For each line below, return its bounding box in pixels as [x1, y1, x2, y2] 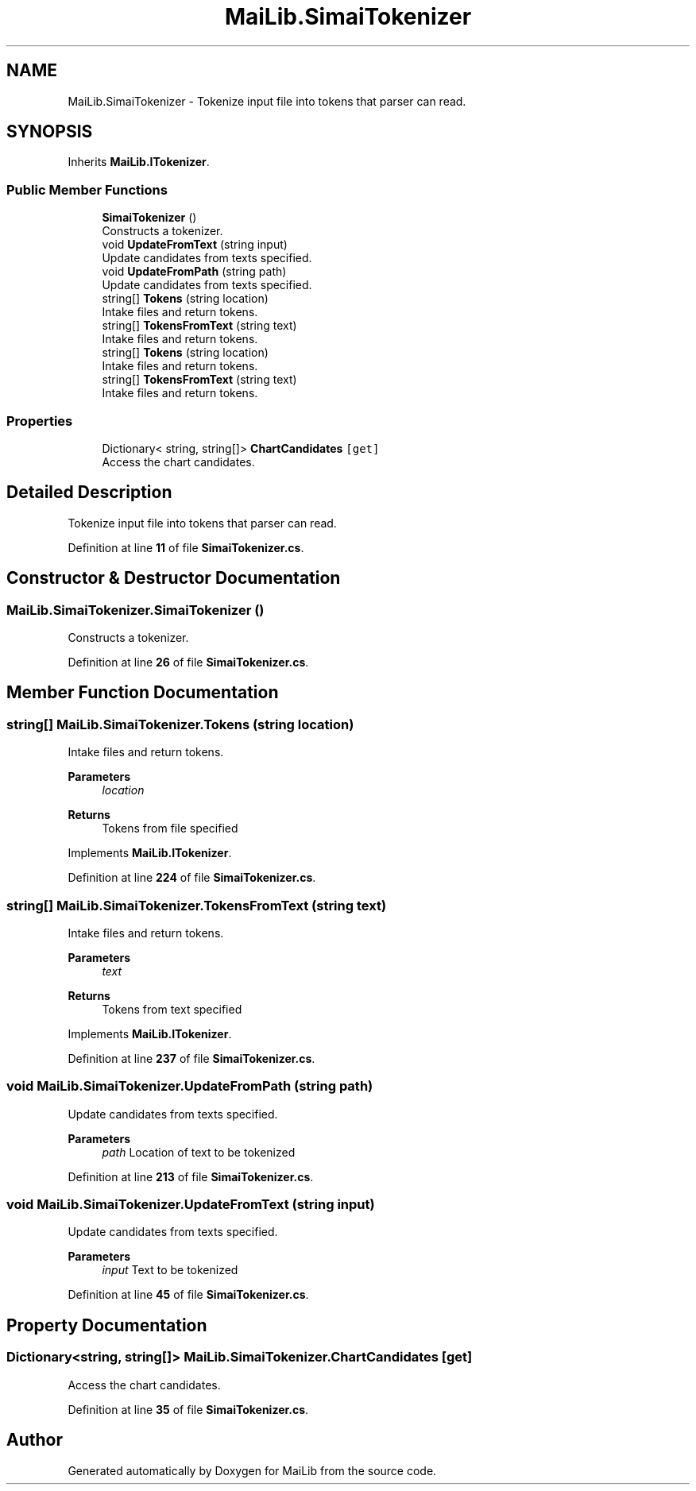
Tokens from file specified [102, 821, 238, 836]
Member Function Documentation [6, 682, 279, 703]
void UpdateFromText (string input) [102, 238, 288, 252]
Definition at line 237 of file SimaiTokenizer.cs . [68, 1051, 315, 1065]
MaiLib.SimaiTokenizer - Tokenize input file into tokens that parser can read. [68, 94, 466, 108]
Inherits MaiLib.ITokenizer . [68, 155, 210, 169]
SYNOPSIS [6, 122, 93, 142]
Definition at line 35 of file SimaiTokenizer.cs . [68, 1402, 309, 1416]
